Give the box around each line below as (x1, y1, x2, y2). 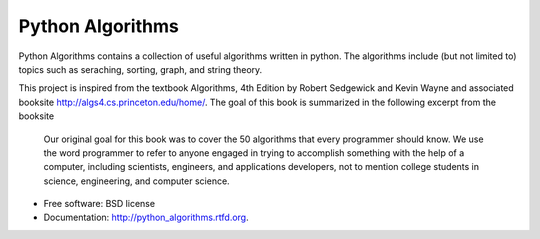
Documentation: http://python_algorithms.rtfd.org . (43, 211, 249, 224)
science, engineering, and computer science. (43, 175, 230, 187)
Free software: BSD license (43, 198, 155, 210)
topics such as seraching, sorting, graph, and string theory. (18, 63, 263, 75)
